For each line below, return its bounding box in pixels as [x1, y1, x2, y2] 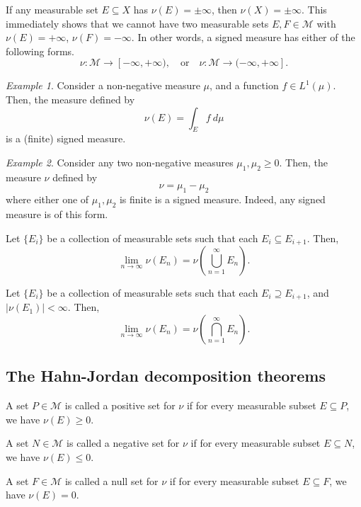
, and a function [210, 78, 279, 93]
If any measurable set [6, 2, 98, 16]
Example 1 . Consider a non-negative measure [6, 78, 200, 93]
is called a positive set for [64, 398, 176, 413]
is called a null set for [64, 473, 159, 488]
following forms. [6, 43, 74, 58]
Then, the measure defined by [6, 91, 135, 106]
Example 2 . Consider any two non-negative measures [6, 154, 234, 169]
